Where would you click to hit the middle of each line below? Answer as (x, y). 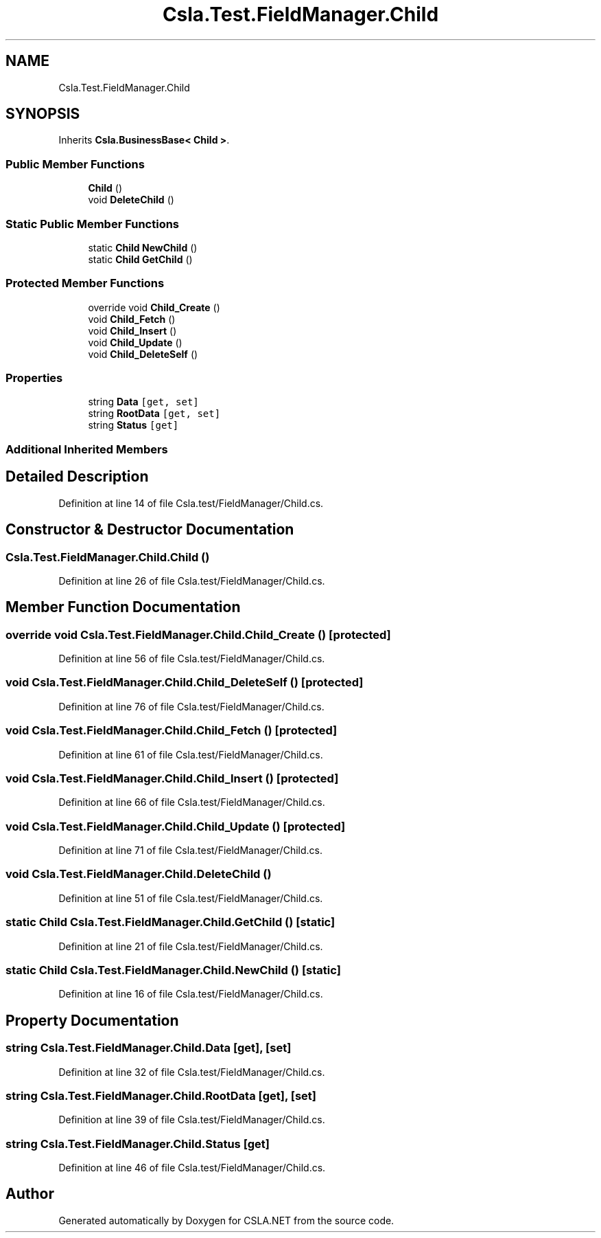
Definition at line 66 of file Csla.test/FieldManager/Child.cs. (192, 802)
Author (30, 1194)
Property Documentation (92, 1020)
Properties (34, 378)
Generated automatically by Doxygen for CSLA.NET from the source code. (226, 1220)
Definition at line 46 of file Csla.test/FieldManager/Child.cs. (192, 1168)
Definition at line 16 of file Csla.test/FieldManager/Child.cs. (191, 994)
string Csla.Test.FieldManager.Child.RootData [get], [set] (161, 1095)
